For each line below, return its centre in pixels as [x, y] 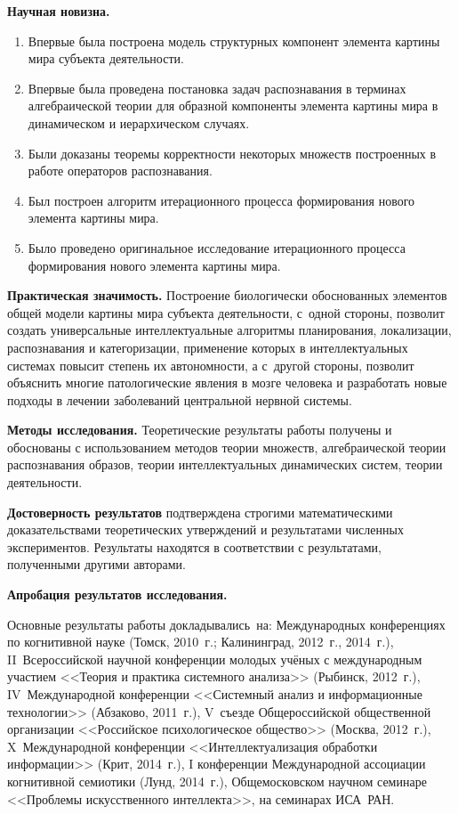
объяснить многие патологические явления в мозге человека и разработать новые [227, 383]
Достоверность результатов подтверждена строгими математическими [200, 512]
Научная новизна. [59, 11]
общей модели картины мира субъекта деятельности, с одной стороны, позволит [226, 312]
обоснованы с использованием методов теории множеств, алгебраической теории [227, 447]
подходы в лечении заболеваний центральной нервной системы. [180, 399]
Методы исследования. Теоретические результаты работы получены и [200, 430]
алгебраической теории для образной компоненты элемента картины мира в [233, 106]
